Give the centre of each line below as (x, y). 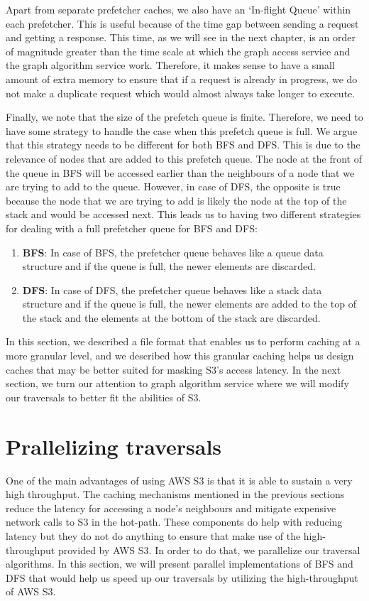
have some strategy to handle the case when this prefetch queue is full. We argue (182, 130)
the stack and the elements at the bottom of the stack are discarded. (171, 317)
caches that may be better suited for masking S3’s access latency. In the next (174, 369)
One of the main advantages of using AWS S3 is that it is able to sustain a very (179, 480)
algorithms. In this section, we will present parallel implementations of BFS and (180, 564)
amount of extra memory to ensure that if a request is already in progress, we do (182, 78)
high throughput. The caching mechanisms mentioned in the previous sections (175, 494)
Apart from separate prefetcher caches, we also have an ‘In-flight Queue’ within (178, 9)
